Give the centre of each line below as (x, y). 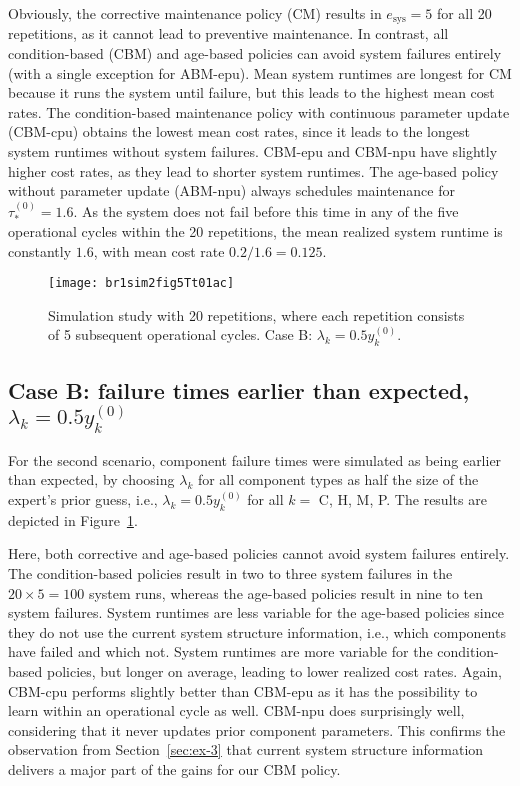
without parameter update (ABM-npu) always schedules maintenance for (231, 190)
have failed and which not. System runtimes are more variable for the (220, 651)
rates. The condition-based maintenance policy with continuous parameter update (259, 111)
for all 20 (464, 13)
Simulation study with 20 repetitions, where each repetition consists (256, 314)
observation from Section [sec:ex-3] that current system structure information (246, 749)
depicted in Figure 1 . (73, 519)
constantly (40, 250)
